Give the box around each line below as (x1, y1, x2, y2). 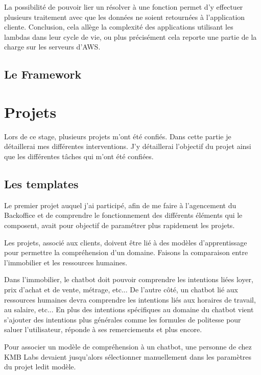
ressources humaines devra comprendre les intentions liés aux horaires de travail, (4, 294, 256, 305)
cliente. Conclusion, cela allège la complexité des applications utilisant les (4, 21, 233, 32)
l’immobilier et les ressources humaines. (4, 257, 128, 267)
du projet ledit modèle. (4, 361, 76, 372)
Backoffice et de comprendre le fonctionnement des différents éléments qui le (4, 210, 243, 220)
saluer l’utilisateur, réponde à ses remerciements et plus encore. (4, 324, 202, 335)
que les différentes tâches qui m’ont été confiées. (4, 151, 154, 162)
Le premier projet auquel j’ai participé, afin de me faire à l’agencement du (4, 199, 236, 210)
